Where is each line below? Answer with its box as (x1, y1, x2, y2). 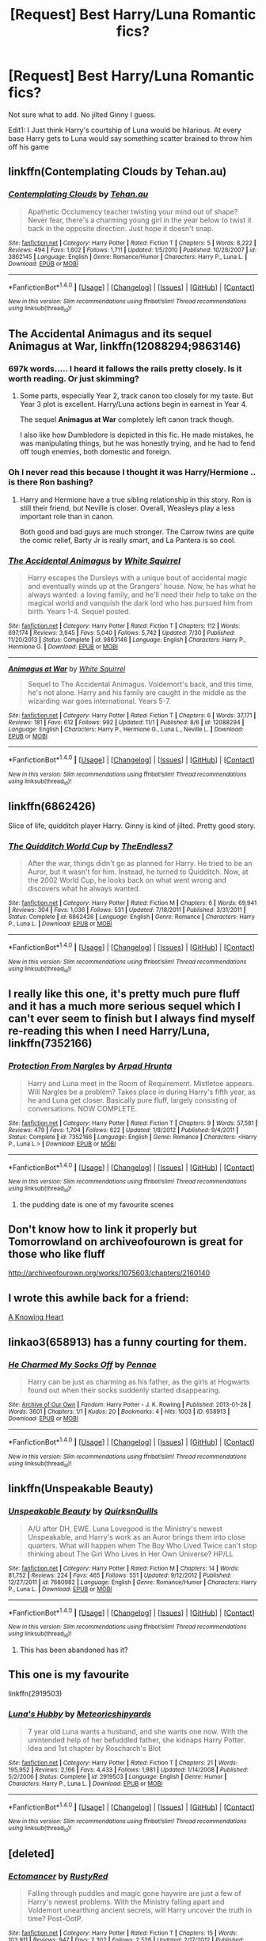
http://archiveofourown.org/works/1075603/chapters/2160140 (8, 1268, 211, 1278)
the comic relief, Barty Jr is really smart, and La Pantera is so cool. (19, 535, 236, 545)
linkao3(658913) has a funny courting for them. (8, 1335, 248, 1349)
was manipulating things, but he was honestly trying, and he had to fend (19, 439, 256, 448)
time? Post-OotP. (27, 1914, 83, 1924)
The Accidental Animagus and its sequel (8, 327, 212, 340)
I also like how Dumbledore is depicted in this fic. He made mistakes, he (19, 430, 254, 440)
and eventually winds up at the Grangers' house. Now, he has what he (27, 581, 256, 591)
